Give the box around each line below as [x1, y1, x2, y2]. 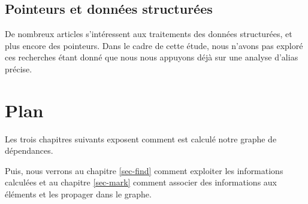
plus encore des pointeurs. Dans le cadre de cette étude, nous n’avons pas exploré [5, 39, 303, 51]
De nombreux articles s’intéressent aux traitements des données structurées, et [5, 28, 292, 40]
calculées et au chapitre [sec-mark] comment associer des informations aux [5, 176, 277, 188]
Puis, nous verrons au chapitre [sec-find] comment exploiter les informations [5, 164, 283, 176]
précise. [5, 62, 32, 75]
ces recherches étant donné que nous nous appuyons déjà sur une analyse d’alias [5, 51, 298, 63]
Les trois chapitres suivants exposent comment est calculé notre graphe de [5, 132, 277, 145]
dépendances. [5, 144, 53, 157]
